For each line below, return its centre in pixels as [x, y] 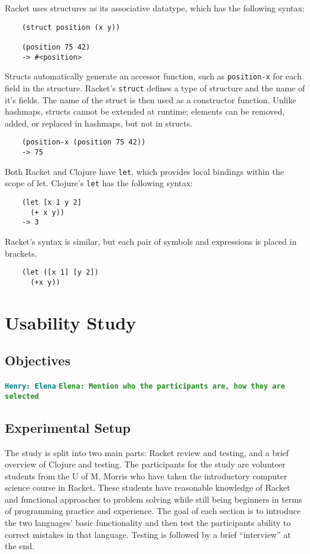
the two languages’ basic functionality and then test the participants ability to [148, 523]
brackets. [21, 253]
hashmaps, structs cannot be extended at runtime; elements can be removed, [145, 111]
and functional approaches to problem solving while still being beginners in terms [154, 499]
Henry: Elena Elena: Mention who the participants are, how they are [145, 386]
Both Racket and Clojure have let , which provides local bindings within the [145, 171]
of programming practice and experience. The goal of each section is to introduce [153, 511]
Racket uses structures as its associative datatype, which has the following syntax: [155, 8]
